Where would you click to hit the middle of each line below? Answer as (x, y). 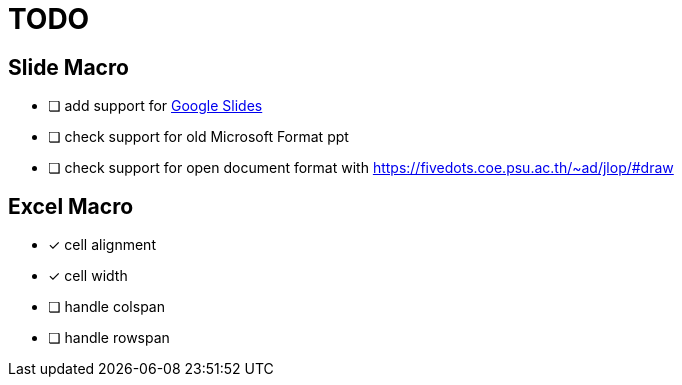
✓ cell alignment (102, 245)
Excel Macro (71, 206)
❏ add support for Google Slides (155, 106)
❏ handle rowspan (109, 338)
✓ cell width (88, 276)
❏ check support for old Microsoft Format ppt (198, 137)
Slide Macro (68, 67)
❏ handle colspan (106, 307)
